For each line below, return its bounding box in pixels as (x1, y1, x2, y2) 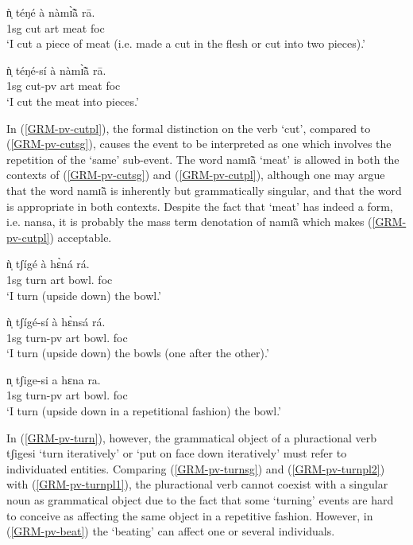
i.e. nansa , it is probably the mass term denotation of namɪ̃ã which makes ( (6, 213, 372, 230)
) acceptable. (49, 228, 112, 245)
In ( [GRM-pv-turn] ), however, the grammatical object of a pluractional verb (6, 429, 377, 446)
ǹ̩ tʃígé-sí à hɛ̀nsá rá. (6, 313, 106, 330)
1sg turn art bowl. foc (6, 271, 113, 287)
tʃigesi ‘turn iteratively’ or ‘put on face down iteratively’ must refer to (6, 445, 347, 461)
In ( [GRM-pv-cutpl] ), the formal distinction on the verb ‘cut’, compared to (6, 119, 371, 136)
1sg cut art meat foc (6, 19, 105, 36)
